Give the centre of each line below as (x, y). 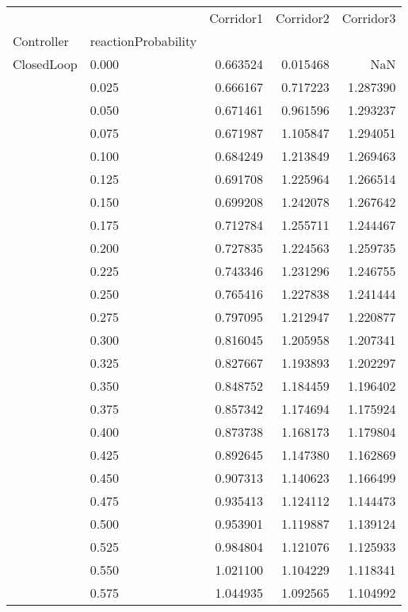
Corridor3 (369, 18)
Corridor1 (236, 18)
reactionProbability (143, 41)
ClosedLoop (45, 64)
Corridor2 (302, 18)
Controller (41, 41)
